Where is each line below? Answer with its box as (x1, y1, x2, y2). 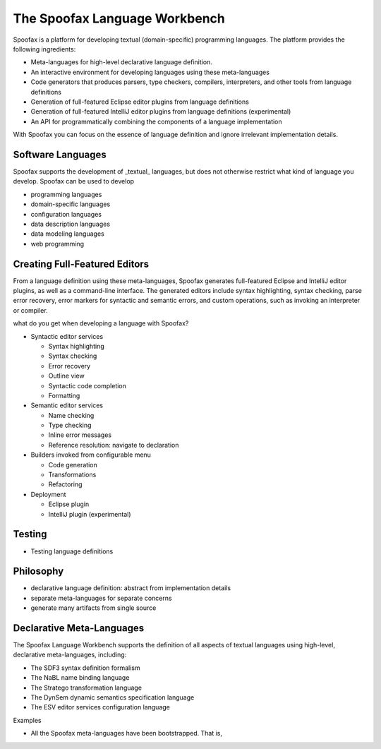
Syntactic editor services (30, 332, 104, 340)
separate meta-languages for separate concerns (30, 594, 172, 602)
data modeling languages (30, 229, 105, 238)
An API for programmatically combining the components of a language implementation (30, 117, 282, 126)
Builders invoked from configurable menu (30, 450, 152, 459)
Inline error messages (48, 431, 112, 439)
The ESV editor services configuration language (30, 703, 171, 712)
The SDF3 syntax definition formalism (30, 664, 140, 672)
